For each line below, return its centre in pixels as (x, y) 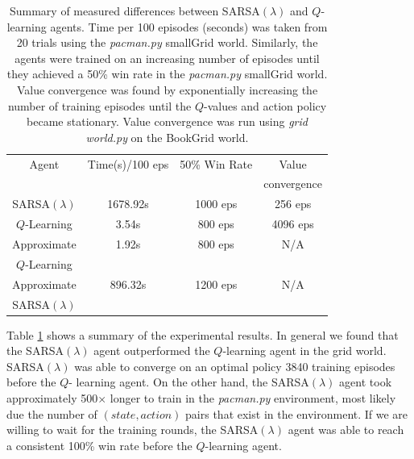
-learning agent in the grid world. (304, 351)
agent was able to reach (346, 430)
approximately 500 (52, 397)
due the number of (52, 413)
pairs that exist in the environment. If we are (297, 413)
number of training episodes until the (99, 105)
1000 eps (216, 204)
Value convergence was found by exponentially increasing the (167, 89)
